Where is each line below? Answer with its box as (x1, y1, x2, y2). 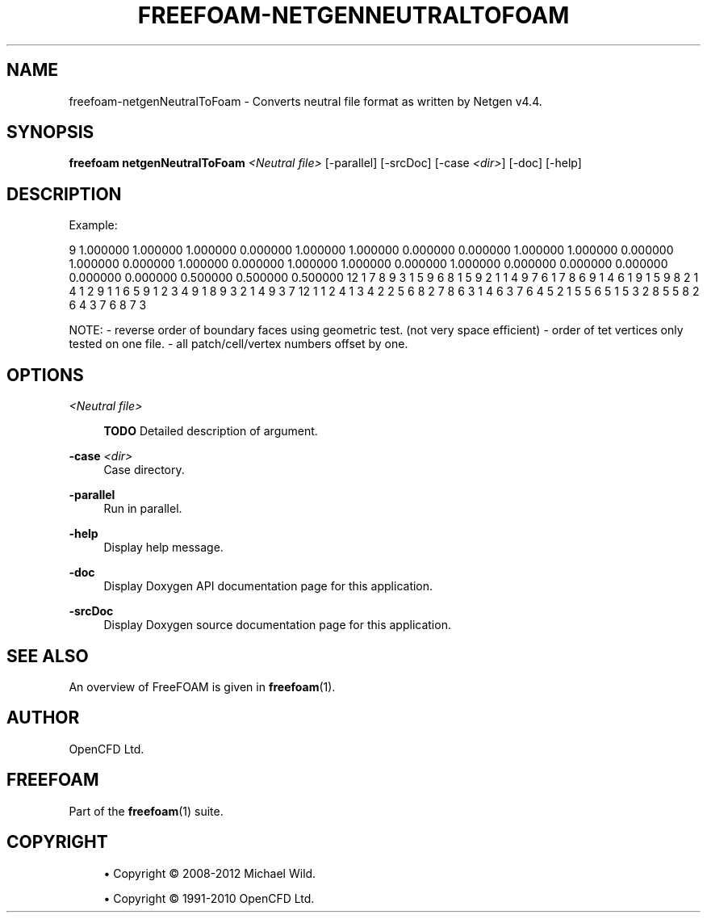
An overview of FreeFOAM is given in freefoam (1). (69, 679, 336, 694)
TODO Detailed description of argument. (103, 424, 318, 439)
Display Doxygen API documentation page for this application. (103, 579, 433, 594)
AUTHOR (6, 707, 80, 728)
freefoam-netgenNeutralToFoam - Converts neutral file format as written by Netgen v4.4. (69, 94, 542, 108)
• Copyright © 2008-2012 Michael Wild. (103, 866, 316, 880)
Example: (69, 218, 118, 233)
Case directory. (103, 463, 185, 477)
